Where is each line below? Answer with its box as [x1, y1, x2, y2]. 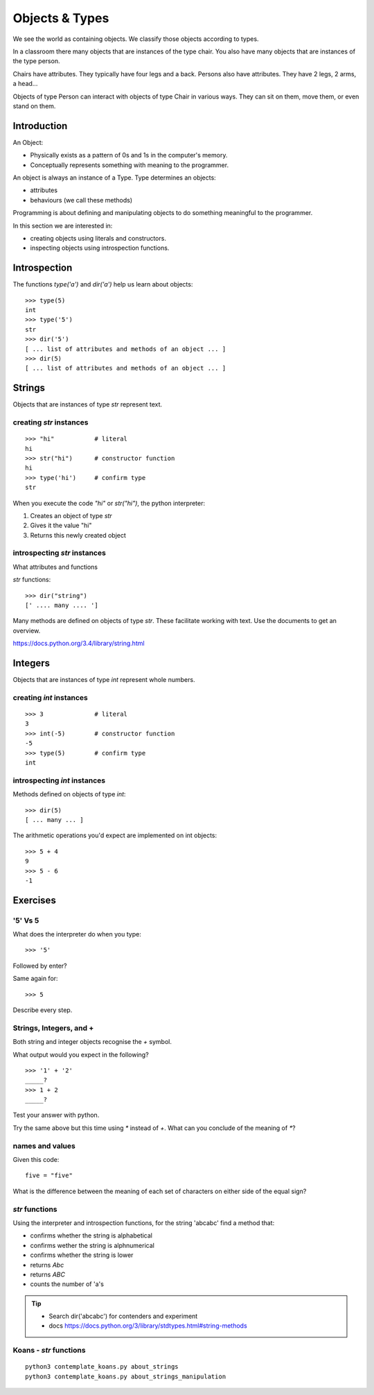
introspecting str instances [12, 548, 107, 558]
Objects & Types [12, 10, 109, 26]
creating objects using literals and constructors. [30, 234, 166, 242]
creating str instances [12, 418, 89, 427]
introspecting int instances [12, 776, 106, 785]
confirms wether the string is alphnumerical [30, 1241, 155, 1249]
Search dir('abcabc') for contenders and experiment [48, 1312, 198, 1321]
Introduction [12, 120, 68, 132]
